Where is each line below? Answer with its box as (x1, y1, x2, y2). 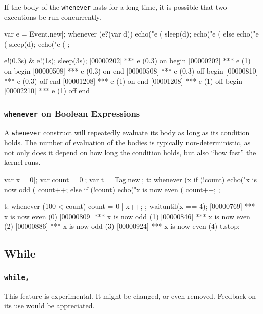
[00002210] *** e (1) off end (4, 85, 90, 96)
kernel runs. (4, 157, 41, 167)
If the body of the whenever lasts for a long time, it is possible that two (4, 2, 227, 12)
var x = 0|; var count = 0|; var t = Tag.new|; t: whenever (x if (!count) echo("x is (4, 174, 257, 185)
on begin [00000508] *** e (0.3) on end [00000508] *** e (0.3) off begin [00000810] (4, 65, 258, 76)
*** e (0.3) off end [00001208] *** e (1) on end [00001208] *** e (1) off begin (4, 75, 243, 86)
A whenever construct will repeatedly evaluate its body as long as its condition (4, 127, 250, 137)
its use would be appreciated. (4, 300, 95, 311)
